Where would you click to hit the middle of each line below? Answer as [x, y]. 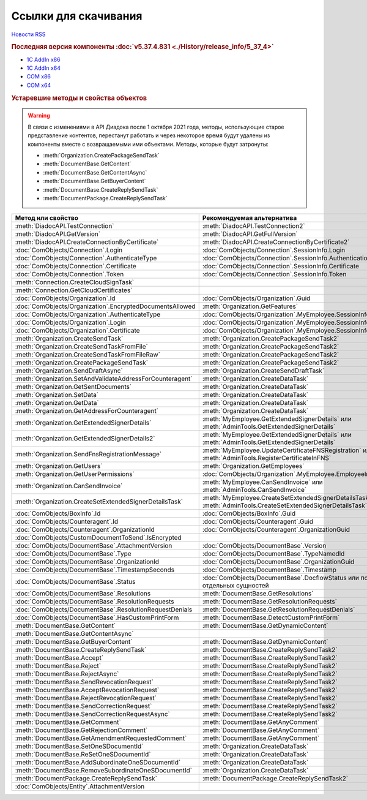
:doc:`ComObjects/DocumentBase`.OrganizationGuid [278, 562]
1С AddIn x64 [43, 68]
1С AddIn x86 [43, 59]
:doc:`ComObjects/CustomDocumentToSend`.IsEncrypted [98, 538]
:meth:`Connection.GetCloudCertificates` [74, 290]
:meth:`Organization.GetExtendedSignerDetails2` [85, 439]
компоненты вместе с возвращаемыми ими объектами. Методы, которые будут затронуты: [148, 144]
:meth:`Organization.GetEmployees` [253, 466]
